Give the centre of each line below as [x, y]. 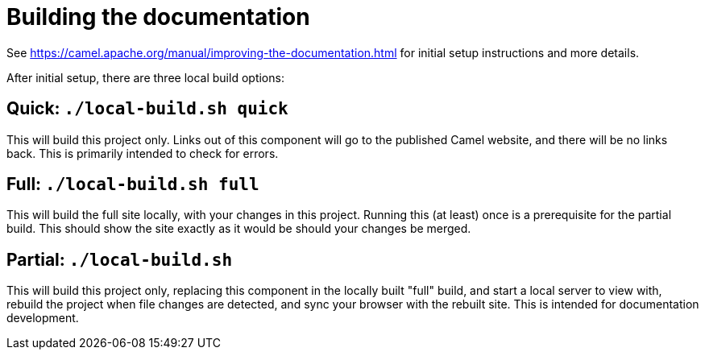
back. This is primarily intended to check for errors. [143, 153]
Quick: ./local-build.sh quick [147, 109]
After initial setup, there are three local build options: [145, 77]
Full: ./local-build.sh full [133, 184]
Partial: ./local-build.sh [120, 259]
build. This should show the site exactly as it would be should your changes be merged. [239, 229]
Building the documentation [158, 17]
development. [43, 318]
